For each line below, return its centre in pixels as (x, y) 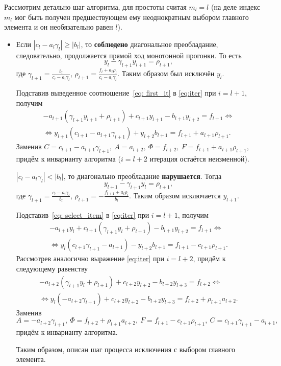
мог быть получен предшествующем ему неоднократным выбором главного (132, 17)
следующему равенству (52, 268)
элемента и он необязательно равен (59, 27)
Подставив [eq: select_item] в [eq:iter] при (83, 214)
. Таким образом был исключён (166, 73)
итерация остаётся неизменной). (199, 159)
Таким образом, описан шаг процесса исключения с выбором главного (125, 349)
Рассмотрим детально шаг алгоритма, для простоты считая (95, 7)
